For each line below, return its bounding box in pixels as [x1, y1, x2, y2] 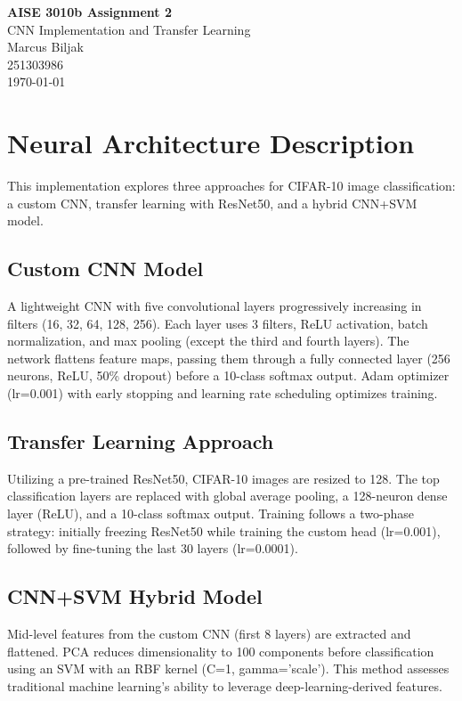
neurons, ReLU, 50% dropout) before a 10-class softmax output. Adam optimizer [7, 366, 450, 385]
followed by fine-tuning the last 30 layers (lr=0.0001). [7, 539, 298, 558]
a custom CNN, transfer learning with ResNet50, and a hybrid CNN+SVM [7, 193, 417, 212]
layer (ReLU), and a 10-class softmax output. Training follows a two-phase [7, 504, 415, 523]
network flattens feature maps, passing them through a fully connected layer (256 [7, 348, 450, 367]
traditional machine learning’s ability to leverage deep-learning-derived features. [7, 676, 442, 695]
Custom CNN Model [7, 255, 204, 282]
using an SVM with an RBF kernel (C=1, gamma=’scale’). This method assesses [7, 659, 450, 678]
